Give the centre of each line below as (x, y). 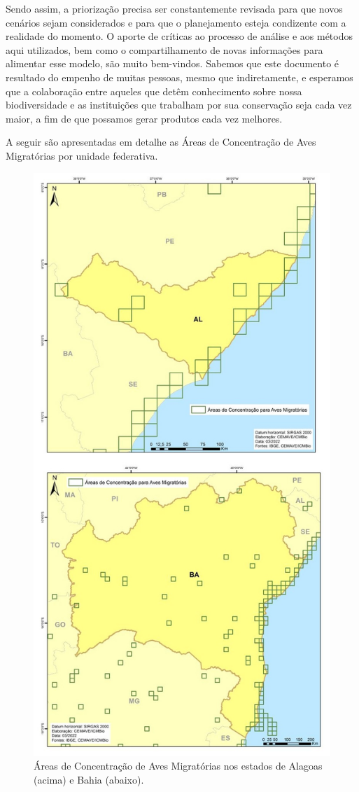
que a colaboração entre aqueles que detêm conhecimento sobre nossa (154, 91)
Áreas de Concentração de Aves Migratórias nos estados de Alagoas (178, 766)
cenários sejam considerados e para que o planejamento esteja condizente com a (176, 22)
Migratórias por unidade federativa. (82, 155)
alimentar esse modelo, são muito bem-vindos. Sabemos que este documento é (173, 63)
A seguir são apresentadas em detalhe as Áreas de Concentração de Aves (161, 142)
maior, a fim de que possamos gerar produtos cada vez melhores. (144, 118)
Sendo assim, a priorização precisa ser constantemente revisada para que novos (174, 8)
